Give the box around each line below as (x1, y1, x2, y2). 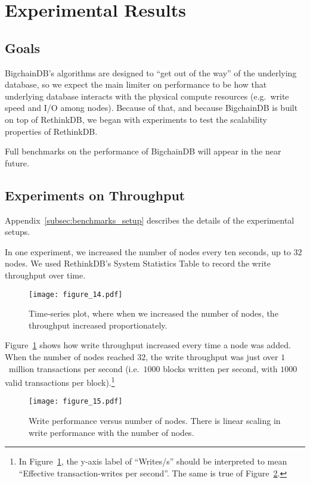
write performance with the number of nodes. (29, 426, 194, 438)
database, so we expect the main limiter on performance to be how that (5, 78, 267, 91)
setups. (5, 225, 30, 238)
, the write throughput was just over (145, 350, 278, 363)
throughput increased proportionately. (29, 318, 168, 331)
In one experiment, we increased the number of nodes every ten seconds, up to (5, 245, 291, 258)
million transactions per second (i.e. (8, 362, 139, 374)
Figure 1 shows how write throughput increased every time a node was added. (5, 339, 291, 351)
